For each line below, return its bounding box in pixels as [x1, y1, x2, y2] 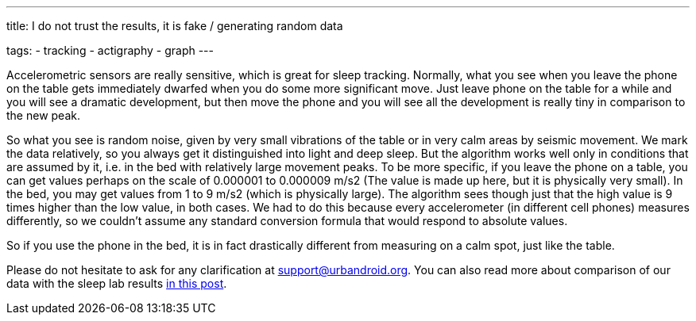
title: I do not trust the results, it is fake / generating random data [6, 19, 343, 32]
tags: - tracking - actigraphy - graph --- [6, 44, 214, 57]
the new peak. [6, 109, 80, 122]
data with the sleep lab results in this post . [6, 277, 227, 290]
